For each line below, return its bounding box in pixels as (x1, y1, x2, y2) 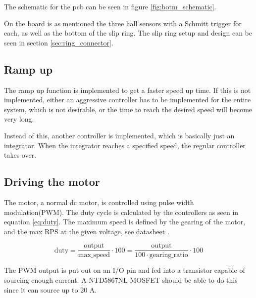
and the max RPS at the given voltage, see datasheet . (4, 226, 169, 236)
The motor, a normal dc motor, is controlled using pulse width (4, 197, 194, 207)
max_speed (78, 252, 110, 259)
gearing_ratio (149, 252, 188, 259)
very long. (4, 114, 34, 124)
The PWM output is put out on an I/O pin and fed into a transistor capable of (4, 265, 245, 275)
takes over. (4, 150, 37, 160)
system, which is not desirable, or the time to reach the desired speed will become (4, 104, 253, 114)
